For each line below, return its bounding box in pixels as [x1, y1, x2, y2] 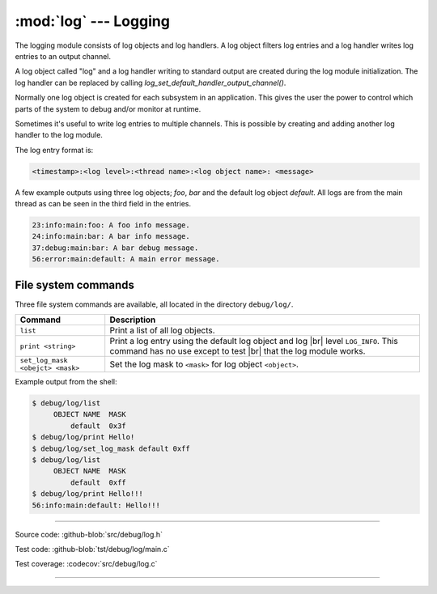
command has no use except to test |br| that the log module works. [109, 346, 366, 357]
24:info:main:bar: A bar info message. [32, 231, 190, 241]
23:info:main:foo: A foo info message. [32, 221, 190, 230]
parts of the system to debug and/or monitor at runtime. [15, 104, 202, 113]
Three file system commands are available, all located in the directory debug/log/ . [15, 299, 294, 309]
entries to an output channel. [15, 51, 112, 61]
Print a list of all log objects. [109, 325, 215, 336]
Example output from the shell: [15, 377, 117, 387]
